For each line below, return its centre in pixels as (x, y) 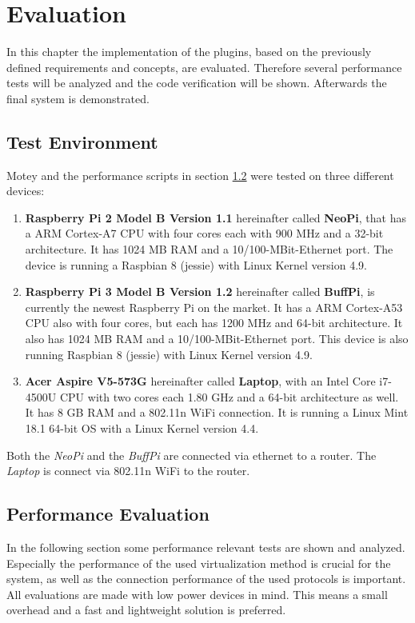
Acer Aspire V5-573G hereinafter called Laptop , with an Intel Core (200, 381)
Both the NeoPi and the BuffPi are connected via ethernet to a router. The (192, 455)
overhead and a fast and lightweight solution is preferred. (146, 610)
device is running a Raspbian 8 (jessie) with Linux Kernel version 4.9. (196, 264)
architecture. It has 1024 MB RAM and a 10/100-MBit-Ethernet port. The (209, 249)
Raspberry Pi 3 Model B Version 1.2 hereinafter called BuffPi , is (200, 292)
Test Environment (82, 141)
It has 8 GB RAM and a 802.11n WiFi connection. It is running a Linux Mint (217, 412)
